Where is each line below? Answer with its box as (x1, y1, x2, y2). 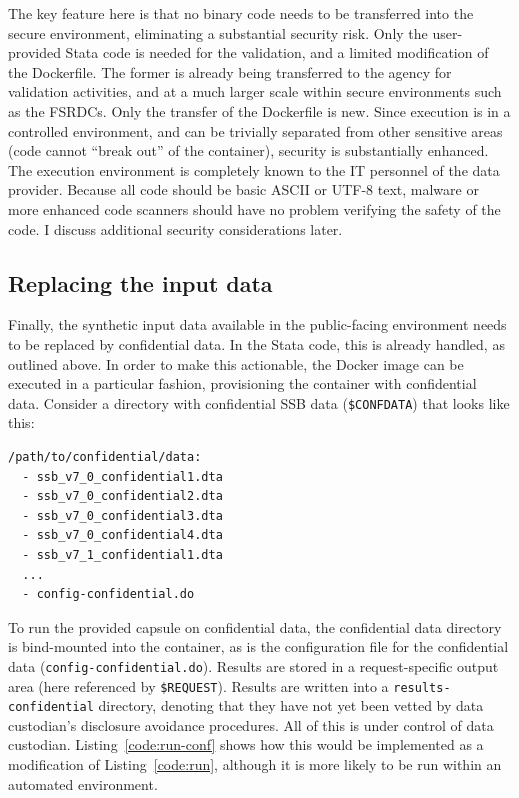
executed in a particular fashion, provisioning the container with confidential (8, 373, 477, 394)
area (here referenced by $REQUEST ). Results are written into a (8, 675, 389, 696)
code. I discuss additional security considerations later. (8, 218, 343, 239)
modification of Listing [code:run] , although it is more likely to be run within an (8, 754, 502, 775)
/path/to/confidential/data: (8, 449, 202, 464)
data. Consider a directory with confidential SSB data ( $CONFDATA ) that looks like (8, 392, 510, 413)
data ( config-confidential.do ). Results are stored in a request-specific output (8, 655, 499, 676)
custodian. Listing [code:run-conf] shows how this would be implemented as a (8, 734, 484, 755)
